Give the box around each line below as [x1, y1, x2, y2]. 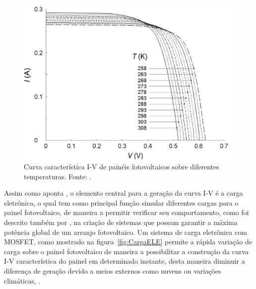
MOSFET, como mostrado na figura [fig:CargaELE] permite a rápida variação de [4, 236, 252, 247]
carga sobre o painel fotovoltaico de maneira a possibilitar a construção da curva [4, 246, 249, 256]
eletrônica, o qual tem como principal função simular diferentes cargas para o [4, 197, 239, 208]
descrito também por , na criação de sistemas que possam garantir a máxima [4, 217, 238, 227]
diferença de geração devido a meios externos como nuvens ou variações [4, 265, 221, 276]
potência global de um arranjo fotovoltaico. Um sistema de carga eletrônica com [4, 226, 247, 237]
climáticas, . [4, 275, 41, 286]
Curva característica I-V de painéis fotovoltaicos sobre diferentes [24, 161, 219, 172]
